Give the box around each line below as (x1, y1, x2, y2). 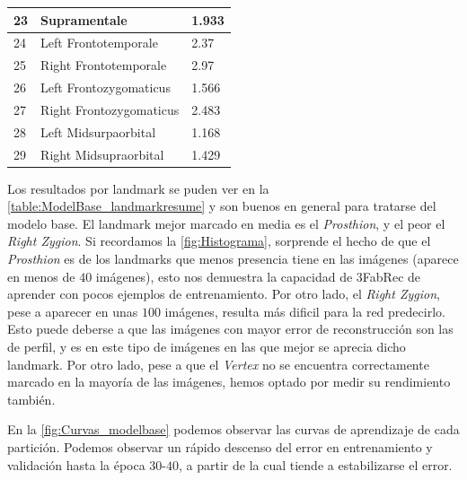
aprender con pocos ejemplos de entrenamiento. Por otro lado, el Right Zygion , (7, 284, 440, 303)
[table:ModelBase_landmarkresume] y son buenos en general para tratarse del (7, 196, 436, 215)
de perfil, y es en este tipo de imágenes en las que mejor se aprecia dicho (7, 337, 406, 355)
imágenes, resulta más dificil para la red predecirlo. (164, 301, 445, 320)
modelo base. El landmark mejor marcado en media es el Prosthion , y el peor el (7, 214, 445, 232)
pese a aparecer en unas (7, 301, 138, 320)
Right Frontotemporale (40, 56, 167, 74)
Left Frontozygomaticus (40, 78, 171, 97)
